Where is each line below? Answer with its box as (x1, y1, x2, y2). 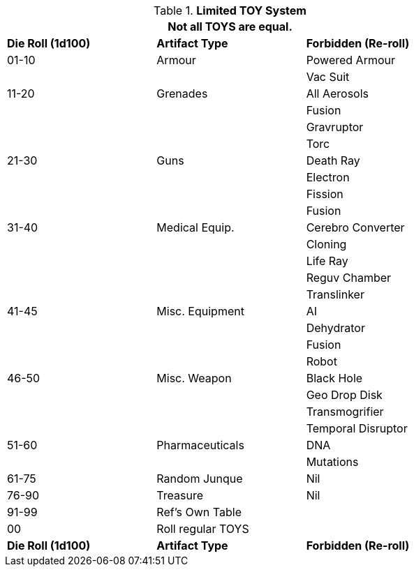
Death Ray (306, 153, 360, 167)
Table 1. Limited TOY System (154, 3, 306, 17)
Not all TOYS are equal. (168, 20, 293, 33)
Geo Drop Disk (306, 388, 383, 402)
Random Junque (156, 472, 243, 486)
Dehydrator (306, 321, 365, 335)
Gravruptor (306, 120, 364, 134)
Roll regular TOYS (156, 522, 249, 536)
